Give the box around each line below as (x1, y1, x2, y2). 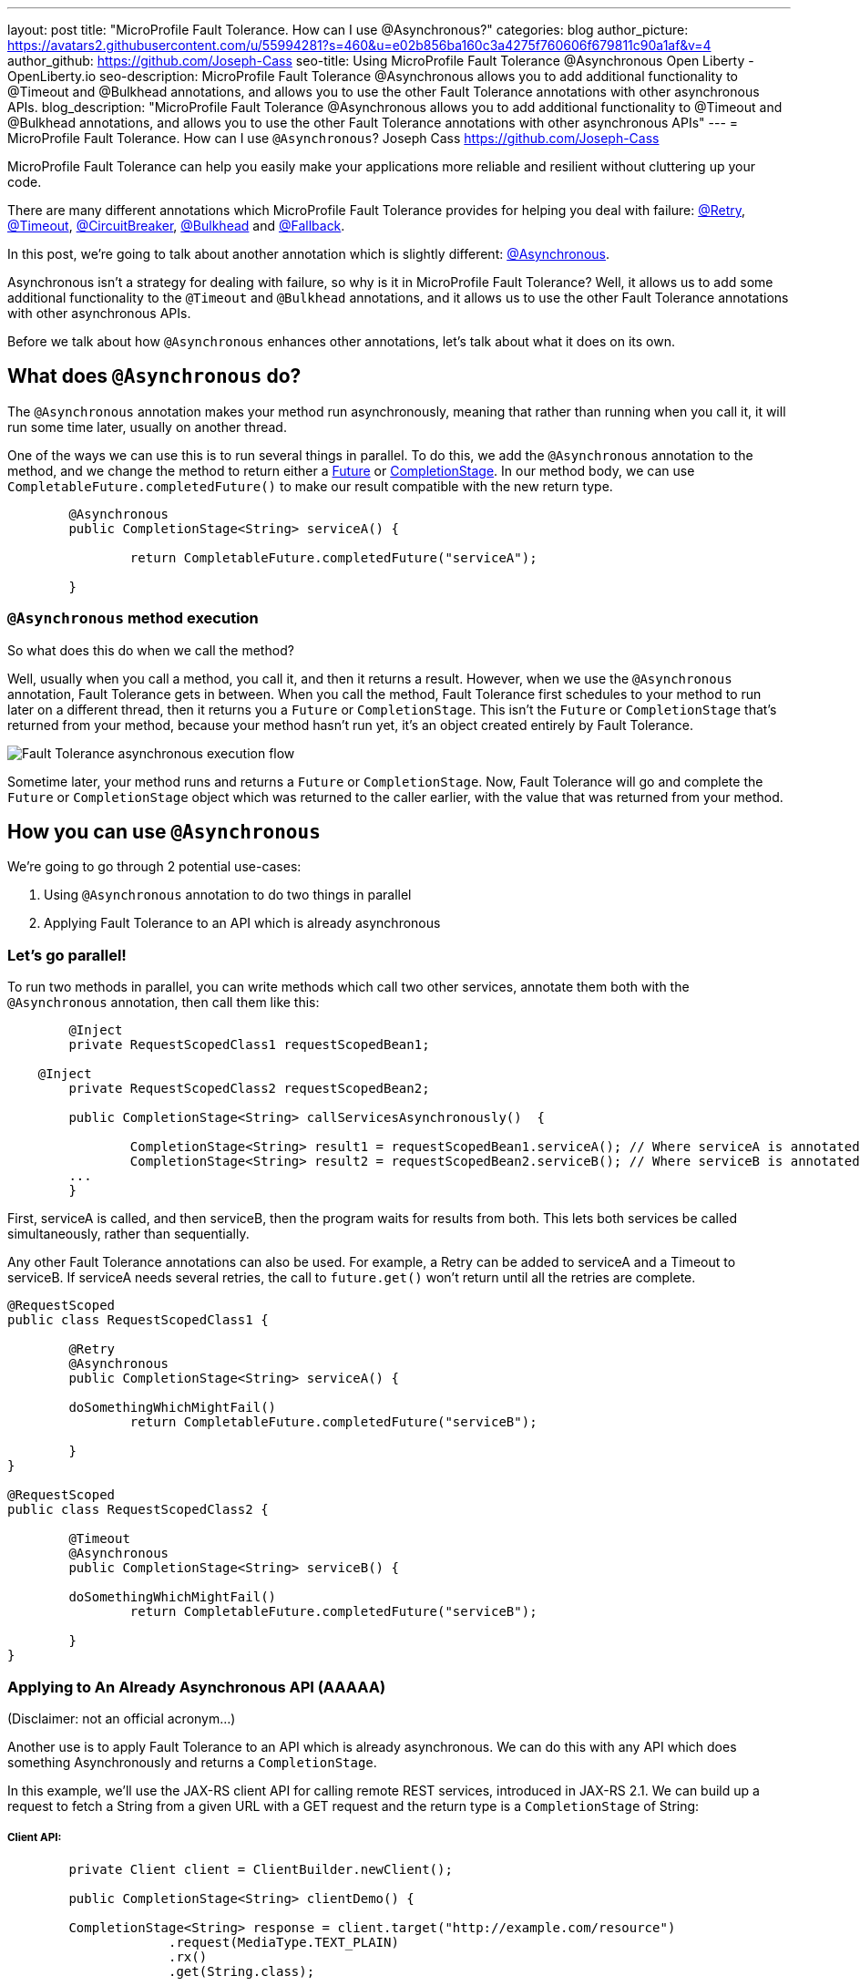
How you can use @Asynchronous (7, 820, 321, 844)
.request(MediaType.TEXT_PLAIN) (169, 1934, 399, 1950)
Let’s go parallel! (7, 945, 127, 964)
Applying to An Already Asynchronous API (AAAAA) (7, 1677, 386, 1696)
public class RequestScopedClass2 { (7, 1502, 269, 1518)
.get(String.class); (169, 1963, 315, 1979)
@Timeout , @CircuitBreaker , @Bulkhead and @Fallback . (7, 218, 345, 233)
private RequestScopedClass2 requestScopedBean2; (68, 1081, 430, 1096)
